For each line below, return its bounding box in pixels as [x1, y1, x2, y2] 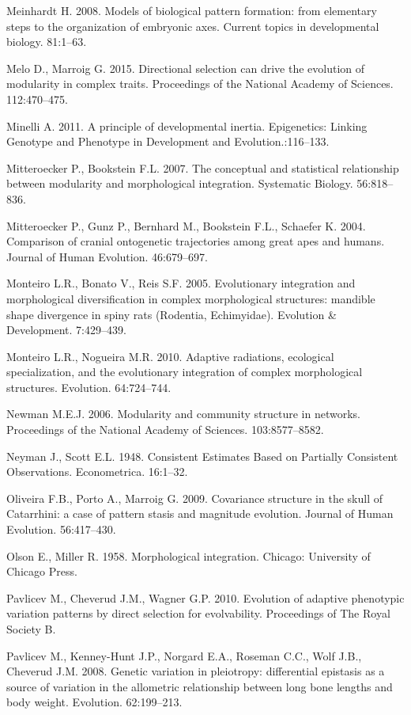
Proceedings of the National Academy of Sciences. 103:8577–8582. [6, 421, 324, 438]
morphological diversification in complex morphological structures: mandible [6, 290, 375, 306]
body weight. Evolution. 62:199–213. [6, 694, 183, 710]
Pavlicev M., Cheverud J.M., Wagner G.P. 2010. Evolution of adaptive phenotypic [6, 589, 405, 606]
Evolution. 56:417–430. [6, 521, 116, 538]
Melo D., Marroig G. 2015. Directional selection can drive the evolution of [6, 59, 365, 76]
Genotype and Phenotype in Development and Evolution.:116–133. [6, 133, 330, 150]
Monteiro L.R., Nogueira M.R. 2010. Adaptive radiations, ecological [6, 348, 334, 364]
